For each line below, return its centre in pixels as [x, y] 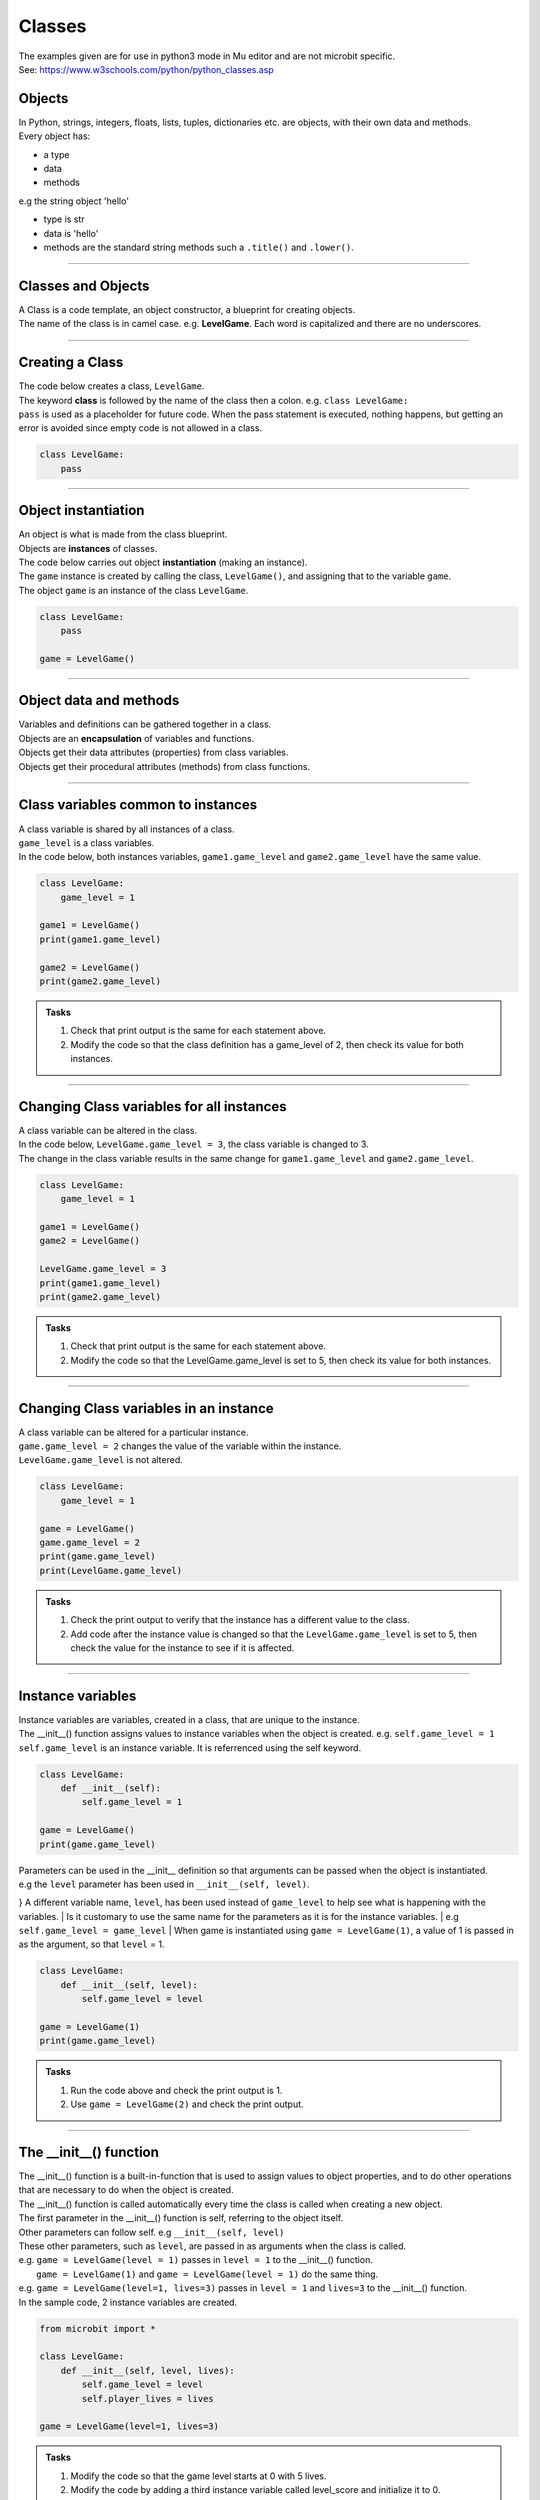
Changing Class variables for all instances [152, 1106]
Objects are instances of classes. [88, 548]
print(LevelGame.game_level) [111, 1570]
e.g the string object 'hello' [74, 201]
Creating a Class [71, 362]
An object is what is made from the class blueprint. [123, 534]
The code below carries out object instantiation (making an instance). [163, 562]
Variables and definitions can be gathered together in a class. [145, 724]
